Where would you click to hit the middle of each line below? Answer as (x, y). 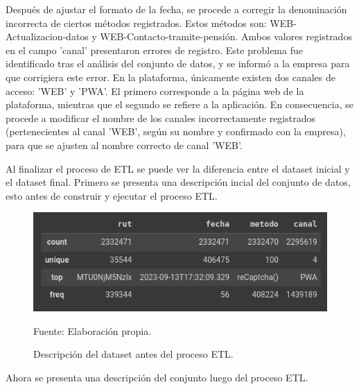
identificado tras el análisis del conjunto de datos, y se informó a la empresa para (178, 63)
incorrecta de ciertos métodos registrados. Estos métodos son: (136, 23)
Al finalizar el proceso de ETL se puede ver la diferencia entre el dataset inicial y (178, 168)
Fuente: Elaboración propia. (93, 330)
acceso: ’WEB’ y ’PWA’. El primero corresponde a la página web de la (155, 90)
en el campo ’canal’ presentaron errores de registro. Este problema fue (154, 50)
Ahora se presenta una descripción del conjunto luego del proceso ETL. (157, 378)
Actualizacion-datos (47, 36)
